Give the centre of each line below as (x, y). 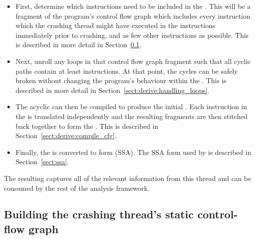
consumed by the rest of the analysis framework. (77, 188)
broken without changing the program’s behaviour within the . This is (121, 80)
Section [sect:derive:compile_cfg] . (66, 135)
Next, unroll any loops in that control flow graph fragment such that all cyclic (133, 61)
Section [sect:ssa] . (42, 162)
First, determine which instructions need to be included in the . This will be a (133, 6)
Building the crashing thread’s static (99, 214)
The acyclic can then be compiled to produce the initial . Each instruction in (131, 106)
